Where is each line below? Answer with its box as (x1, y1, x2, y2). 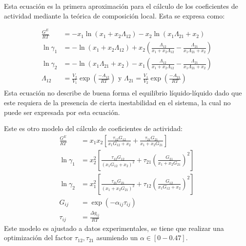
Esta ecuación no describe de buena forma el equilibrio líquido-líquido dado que (4, 88, 242, 98)
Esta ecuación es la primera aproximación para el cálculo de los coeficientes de (4, 1, 238, 11)
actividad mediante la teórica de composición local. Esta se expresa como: (4, 10, 225, 20)
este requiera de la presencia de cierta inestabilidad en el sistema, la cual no (4, 97, 231, 108)
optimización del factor (4, 232, 73, 243)
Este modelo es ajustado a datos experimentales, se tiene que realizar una (4, 223, 224, 233)
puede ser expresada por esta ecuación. (4, 107, 120, 117)
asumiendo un (96, 232, 138, 243)
